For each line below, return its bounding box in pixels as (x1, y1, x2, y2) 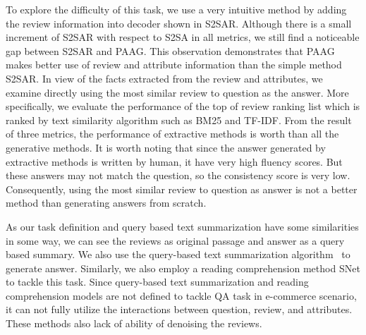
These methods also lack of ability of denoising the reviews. (6, 316, 262, 331)
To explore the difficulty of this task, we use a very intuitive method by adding (6, 2, 347, 16)
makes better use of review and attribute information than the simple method (6, 57, 342, 72)
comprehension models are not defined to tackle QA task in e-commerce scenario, (6, 288, 357, 303)
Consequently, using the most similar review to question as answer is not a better (6, 181, 358, 196)
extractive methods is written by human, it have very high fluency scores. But (6, 154, 343, 169)
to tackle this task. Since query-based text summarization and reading (6, 274, 309, 289)
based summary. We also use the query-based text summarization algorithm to (6, 247, 350, 262)
